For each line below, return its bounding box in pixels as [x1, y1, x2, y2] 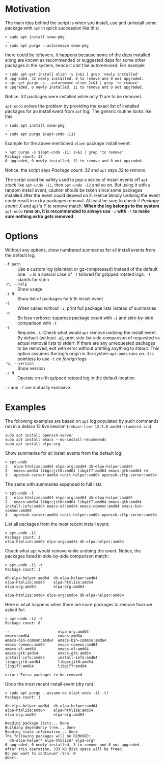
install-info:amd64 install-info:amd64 [5, 655, 98, 660]
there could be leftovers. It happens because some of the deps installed [5, 52, 151, 58]
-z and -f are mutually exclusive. [5, 384, 72, 390]
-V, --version [5, 361, 34, 366]
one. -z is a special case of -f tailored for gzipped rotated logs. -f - [17, 271, 156, 277]
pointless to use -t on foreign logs [17, 356, 87, 362]
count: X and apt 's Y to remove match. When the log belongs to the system [5, 203, 160, 209]
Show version [17, 365, 45, 371]
